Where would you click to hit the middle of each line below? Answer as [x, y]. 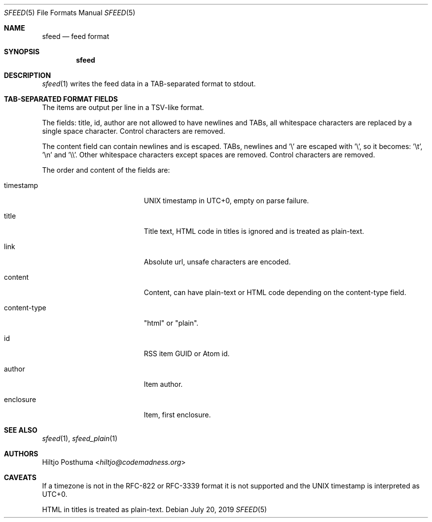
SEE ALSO [21, 430]
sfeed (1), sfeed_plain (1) [80, 438]
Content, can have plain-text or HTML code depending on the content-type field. [275, 292]
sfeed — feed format [76, 36]
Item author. [163, 384]
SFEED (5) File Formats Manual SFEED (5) [70, 13]
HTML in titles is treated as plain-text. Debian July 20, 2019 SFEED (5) [155, 509]
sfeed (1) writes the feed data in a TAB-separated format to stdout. [149, 84]
